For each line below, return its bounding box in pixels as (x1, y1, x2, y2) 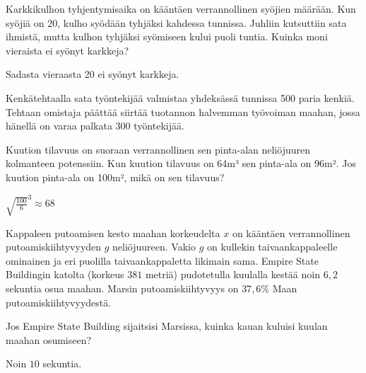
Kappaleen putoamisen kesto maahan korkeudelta (6, 225, 220, 240)
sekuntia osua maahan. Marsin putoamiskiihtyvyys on (6, 280, 239, 295)
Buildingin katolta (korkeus (6, 267, 124, 282)
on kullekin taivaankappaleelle (207, 239, 338, 254)
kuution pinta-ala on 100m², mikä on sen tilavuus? (6, 169, 225, 184)
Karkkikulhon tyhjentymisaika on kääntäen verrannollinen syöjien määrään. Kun (6, 1, 356, 16)
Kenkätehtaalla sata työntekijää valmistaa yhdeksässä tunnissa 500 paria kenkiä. (6, 90, 355, 105)
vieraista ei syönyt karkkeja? (6, 42, 129, 57)
